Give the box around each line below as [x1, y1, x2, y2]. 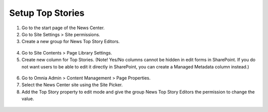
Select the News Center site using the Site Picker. [21, 82, 123, 88]
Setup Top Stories [9, 7, 84, 18]
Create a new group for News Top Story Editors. [21, 39, 120, 45]
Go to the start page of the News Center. [21, 25, 105, 31]
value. [21, 96, 34, 102]
